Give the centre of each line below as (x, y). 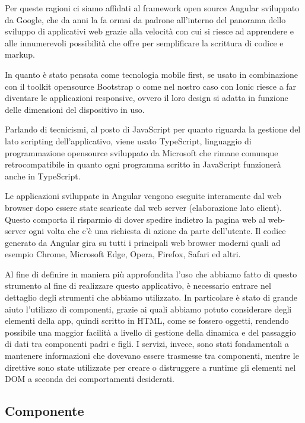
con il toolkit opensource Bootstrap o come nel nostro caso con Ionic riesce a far (151, 86)
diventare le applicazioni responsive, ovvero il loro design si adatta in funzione (147, 98)
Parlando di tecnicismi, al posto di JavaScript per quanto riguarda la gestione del (153, 129)
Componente (45, 411)
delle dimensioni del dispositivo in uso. (75, 109)
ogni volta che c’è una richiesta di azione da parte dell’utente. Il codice (157, 231)
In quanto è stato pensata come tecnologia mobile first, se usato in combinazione (151, 74)
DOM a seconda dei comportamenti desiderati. (90, 379)
